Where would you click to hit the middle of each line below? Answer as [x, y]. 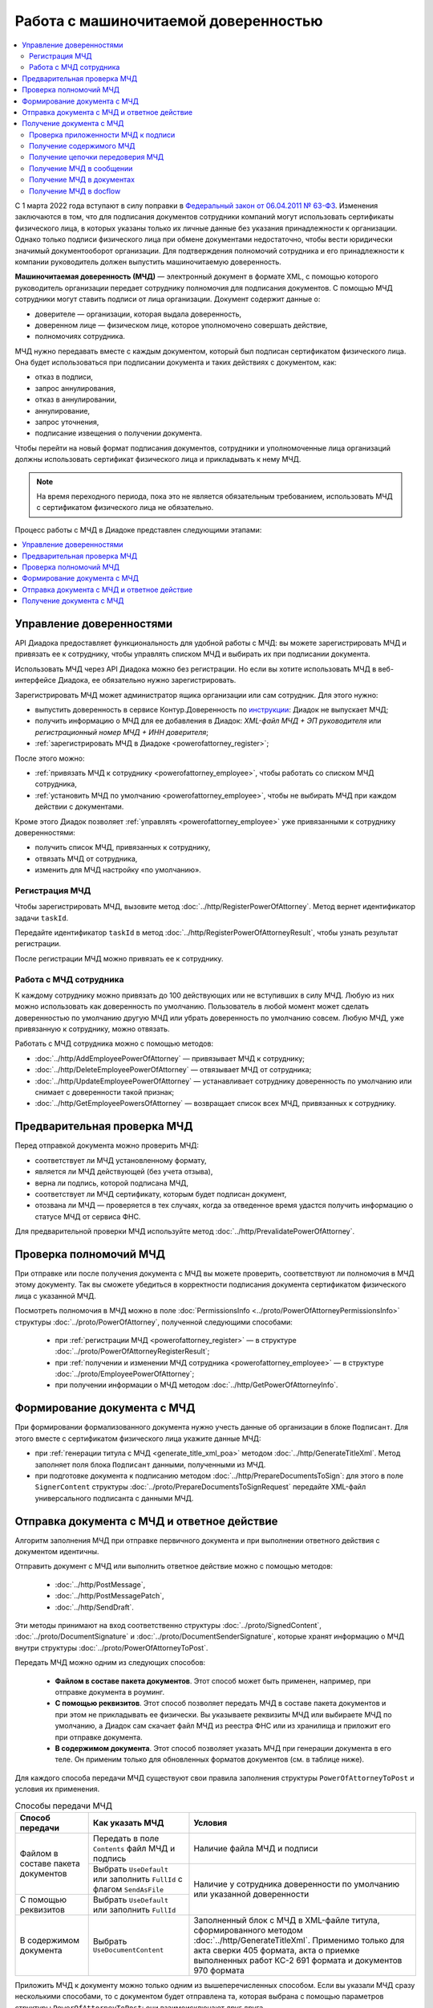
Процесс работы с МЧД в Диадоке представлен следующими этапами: [138, 529]
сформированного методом [249, 1930]
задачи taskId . [42, 918]
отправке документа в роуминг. [109, 1692]
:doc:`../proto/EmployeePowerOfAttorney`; [125, 1374]
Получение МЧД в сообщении [81, 168]
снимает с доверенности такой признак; [105, 1092]
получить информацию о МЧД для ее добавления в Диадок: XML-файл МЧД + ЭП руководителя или [208, 721]
